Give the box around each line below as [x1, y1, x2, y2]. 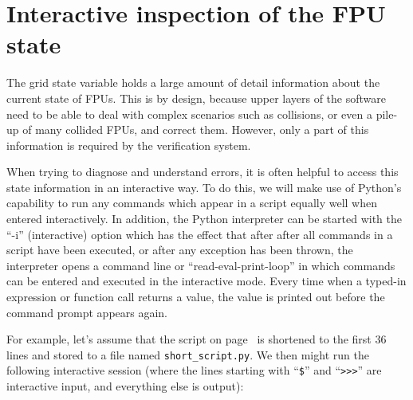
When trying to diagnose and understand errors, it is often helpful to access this [6, 163, 399, 180]
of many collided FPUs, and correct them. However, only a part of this [22, 121, 369, 138]
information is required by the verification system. [6, 136, 251, 153]
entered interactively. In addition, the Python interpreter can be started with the [6, 210, 402, 227]
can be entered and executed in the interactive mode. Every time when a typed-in [6, 273, 407, 289]
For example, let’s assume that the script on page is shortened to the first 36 [6, 331, 387, 347]
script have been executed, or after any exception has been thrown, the [6, 241, 353, 258]
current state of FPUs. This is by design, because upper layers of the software [6, 89, 386, 106]
